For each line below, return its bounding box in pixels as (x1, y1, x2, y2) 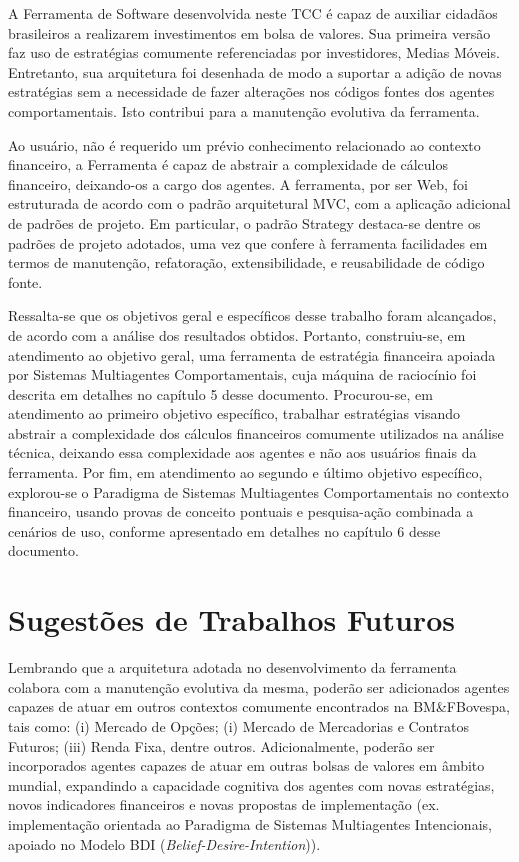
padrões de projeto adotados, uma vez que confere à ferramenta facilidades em (8, 232, 488, 253)
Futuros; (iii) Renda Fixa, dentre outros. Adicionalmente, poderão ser (8, 735, 435, 756)
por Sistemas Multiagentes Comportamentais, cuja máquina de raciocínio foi (8, 364, 477, 385)
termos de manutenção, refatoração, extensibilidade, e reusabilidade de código (8, 252, 485, 273)
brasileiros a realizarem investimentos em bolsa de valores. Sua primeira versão (8, 22, 491, 43)
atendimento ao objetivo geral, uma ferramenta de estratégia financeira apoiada (8, 344, 496, 365)
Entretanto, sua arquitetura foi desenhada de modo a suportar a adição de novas (8, 61, 502, 82)
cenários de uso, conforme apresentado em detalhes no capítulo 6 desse (8, 520, 441, 541)
